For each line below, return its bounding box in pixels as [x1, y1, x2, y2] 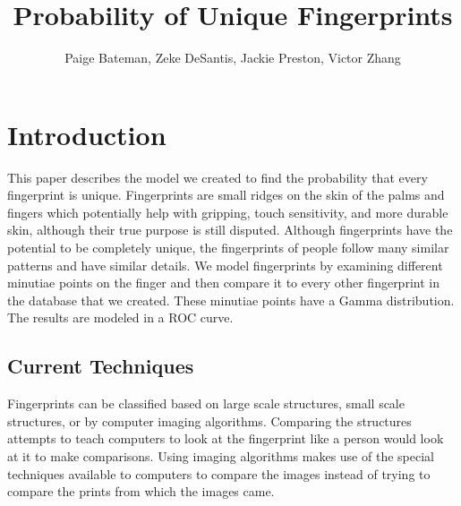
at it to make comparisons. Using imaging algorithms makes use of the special [7, 446, 434, 465]
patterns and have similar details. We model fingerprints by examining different [7, 255, 443, 274]
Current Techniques [7, 352, 194, 380]
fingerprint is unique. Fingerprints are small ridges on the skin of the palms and [7, 185, 445, 204]
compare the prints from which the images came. [7, 482, 275, 501]
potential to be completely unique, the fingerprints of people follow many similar [7, 238, 449, 257]
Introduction [7, 116, 166, 152]
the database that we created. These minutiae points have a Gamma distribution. [7, 290, 455, 309]
